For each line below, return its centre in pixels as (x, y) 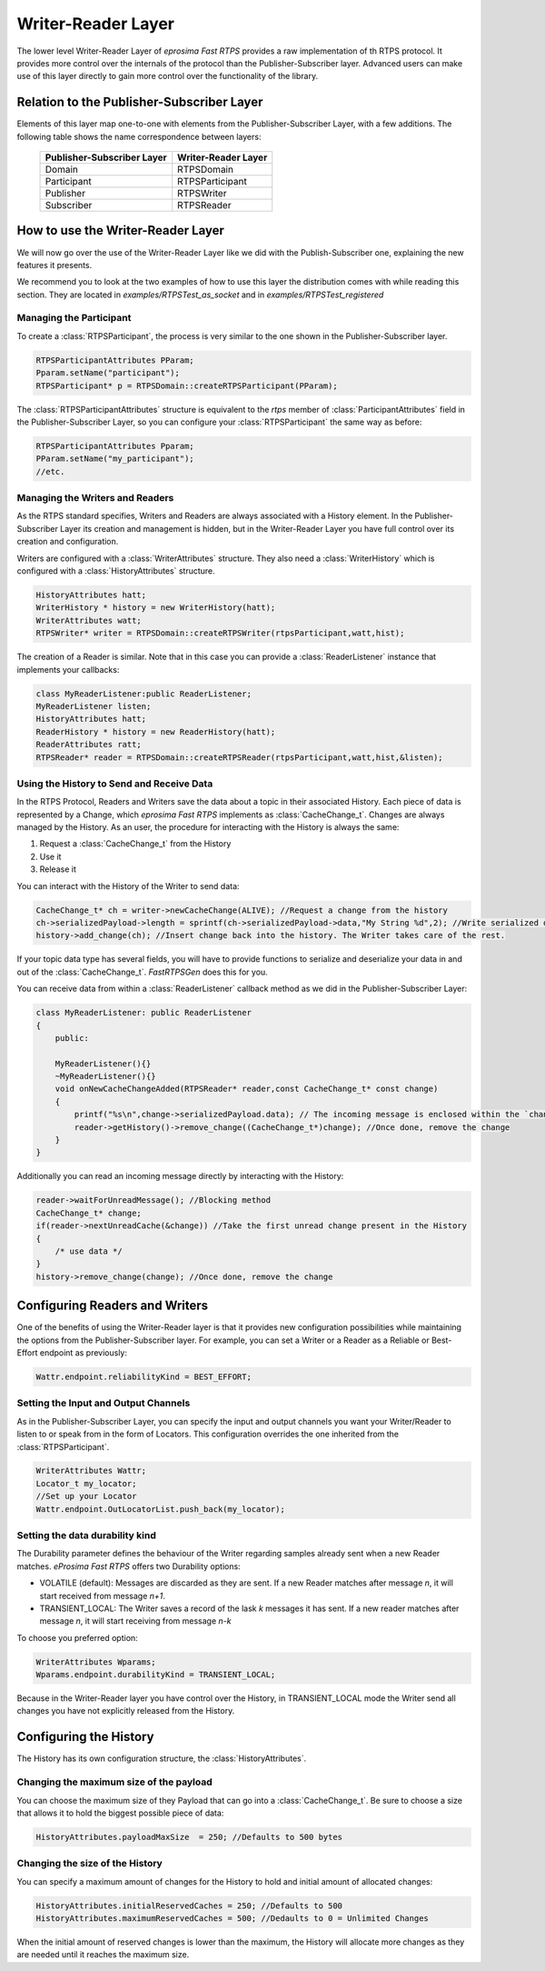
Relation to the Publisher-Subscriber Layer (140, 102)
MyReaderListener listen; (94, 706)
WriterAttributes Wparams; (96, 1662)
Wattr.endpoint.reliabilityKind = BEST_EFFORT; (144, 1376)
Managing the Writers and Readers (95, 498)
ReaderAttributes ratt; (89, 745)
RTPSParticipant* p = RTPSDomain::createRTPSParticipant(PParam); (187, 385)
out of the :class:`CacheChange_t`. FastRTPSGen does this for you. (142, 972)
